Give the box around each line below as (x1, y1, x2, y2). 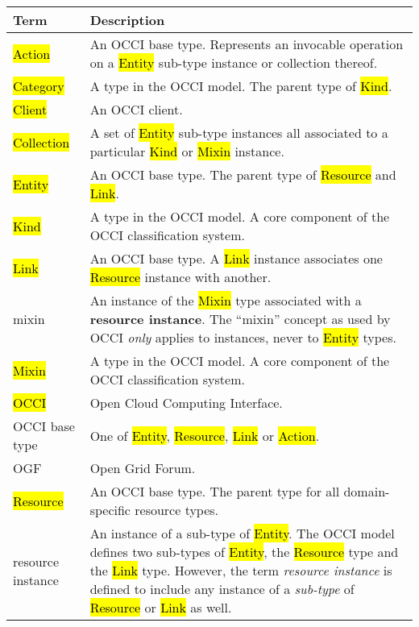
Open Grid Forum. (89, 459, 196, 477)
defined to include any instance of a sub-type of (89, 579, 355, 598)
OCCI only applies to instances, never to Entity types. (89, 328, 396, 347)
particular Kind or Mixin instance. (89, 142, 284, 160)
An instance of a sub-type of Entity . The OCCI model (89, 524, 395, 542)
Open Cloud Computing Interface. (89, 393, 283, 412)
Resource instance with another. (89, 268, 272, 286)
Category (13, 77, 64, 95)
